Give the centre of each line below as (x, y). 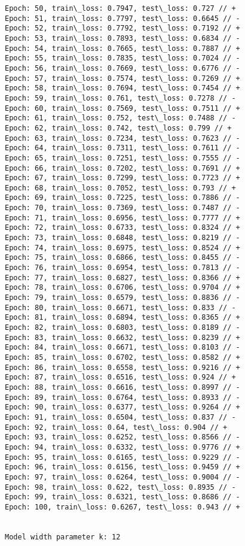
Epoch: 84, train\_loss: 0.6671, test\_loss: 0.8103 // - (122, 348)
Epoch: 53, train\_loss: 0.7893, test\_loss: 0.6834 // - (122, 38)
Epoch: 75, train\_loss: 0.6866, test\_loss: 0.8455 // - (122, 258)
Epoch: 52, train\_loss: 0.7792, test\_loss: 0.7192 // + (122, 28)
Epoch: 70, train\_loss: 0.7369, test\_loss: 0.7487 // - (122, 208)
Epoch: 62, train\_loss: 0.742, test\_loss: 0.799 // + (118, 128)
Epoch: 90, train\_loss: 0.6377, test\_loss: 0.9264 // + (122, 407)
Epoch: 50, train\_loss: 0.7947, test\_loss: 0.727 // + (120, 8)
